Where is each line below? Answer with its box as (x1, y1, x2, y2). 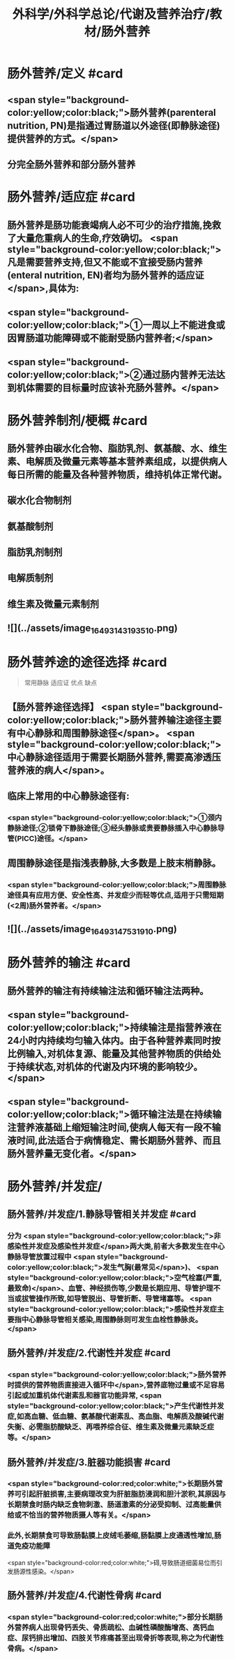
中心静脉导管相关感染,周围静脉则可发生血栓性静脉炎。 (21, 1315, 203, 1324)
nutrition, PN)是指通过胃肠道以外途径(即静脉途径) (7, 119, 221, 131)
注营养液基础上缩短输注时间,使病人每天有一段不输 (7, 1121, 222, 1134)
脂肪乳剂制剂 (7, 546, 63, 558)
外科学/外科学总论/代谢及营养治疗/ (12, 6, 211, 22)
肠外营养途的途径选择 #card (7, 654, 167, 670)
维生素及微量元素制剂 (7, 598, 99, 610)
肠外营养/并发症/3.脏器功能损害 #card (7, 1456, 171, 1468)
